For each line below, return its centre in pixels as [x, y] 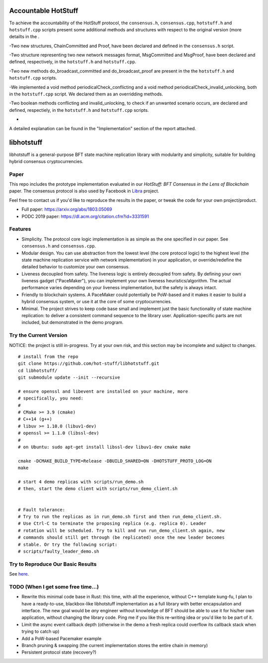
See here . [19, 574]
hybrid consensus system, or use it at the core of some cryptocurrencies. [97, 302]
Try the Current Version [38, 335]
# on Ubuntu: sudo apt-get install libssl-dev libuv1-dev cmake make [104, 447]
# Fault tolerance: [42, 510]
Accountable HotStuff [44, 11]
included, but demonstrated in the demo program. [72, 323]
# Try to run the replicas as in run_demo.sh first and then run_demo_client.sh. [120, 516]
